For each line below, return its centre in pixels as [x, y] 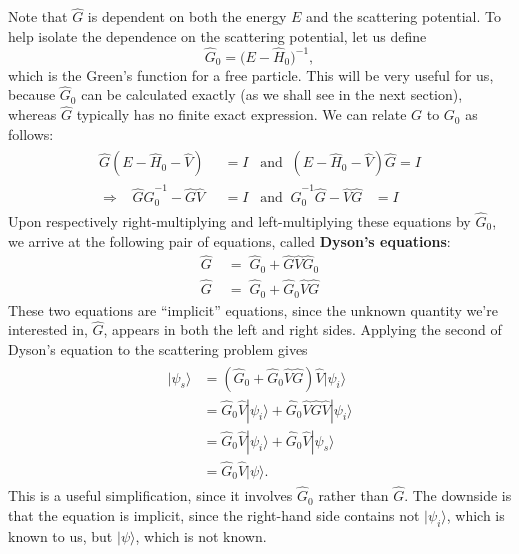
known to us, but [60, 535]
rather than [353, 495]
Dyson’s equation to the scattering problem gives [158, 348]
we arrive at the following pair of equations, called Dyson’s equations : [229, 240]
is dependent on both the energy [187, 16]
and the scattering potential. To [403, 16]
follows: [31, 133]
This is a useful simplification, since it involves [150, 495]
